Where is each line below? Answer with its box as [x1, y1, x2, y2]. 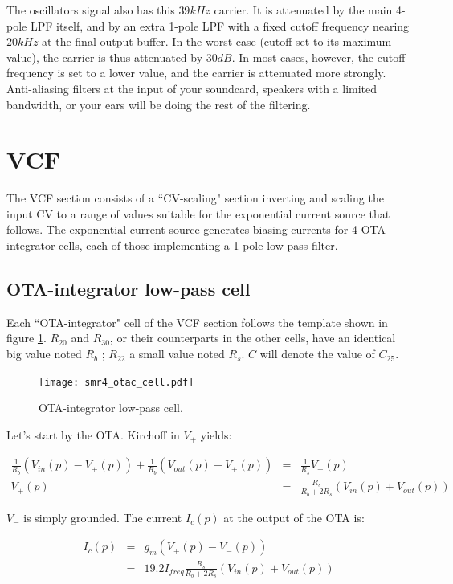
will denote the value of [259, 345, 375, 362]
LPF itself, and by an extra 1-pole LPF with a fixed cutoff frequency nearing [30, 17, 410, 34]
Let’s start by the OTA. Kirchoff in [6, 426, 180, 443]
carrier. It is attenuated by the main [214, 2, 393, 18]
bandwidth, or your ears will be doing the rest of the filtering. [6, 96, 311, 112]
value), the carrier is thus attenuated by [6, 48, 203, 65]
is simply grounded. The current [23, 508, 182, 525]
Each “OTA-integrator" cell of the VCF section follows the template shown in [6, 313, 388, 330]
